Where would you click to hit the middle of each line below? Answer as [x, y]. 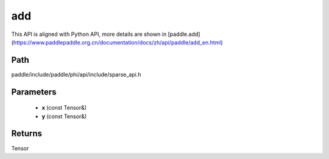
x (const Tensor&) [64, 108]
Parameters [34, 92]
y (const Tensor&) [64, 116]
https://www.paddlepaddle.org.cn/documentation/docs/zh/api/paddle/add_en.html [117, 42]
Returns [27, 134]
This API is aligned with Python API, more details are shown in [89, 34]
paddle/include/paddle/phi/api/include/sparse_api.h [76, 74]
